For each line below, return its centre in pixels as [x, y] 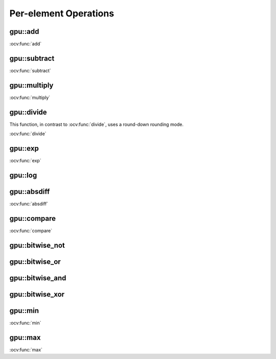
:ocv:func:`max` [26, 350]
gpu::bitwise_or [35, 261]
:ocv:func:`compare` [31, 230]
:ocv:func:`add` [26, 44]
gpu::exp [24, 148]
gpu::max [25, 337]
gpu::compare [33, 218]
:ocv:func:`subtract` [30, 70]
